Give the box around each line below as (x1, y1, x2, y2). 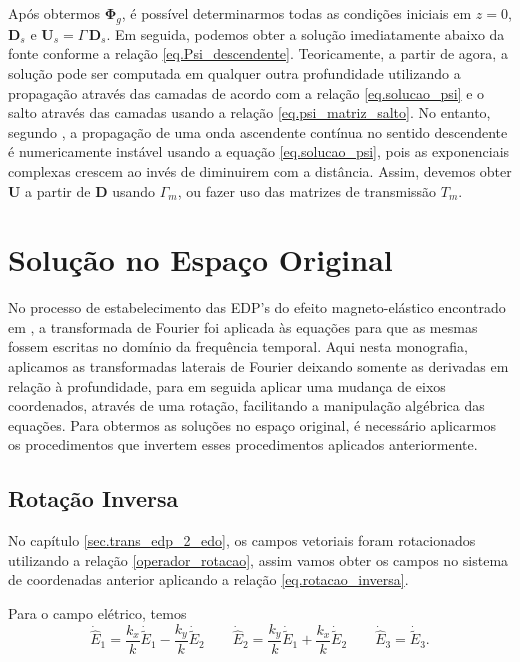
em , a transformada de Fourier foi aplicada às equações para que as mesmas (8, 316, 478, 337)
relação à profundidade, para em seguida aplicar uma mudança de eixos (8, 375, 446, 396)
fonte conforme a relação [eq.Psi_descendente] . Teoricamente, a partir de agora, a (8, 43, 508, 64)
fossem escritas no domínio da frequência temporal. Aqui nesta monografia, (8, 336, 468, 357)
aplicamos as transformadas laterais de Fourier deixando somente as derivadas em (8, 356, 509, 377)
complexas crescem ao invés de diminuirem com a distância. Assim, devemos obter (8, 160, 512, 181)
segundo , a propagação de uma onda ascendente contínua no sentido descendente (8, 121, 508, 142)
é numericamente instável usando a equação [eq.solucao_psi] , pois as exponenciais (8, 141, 510, 162)
